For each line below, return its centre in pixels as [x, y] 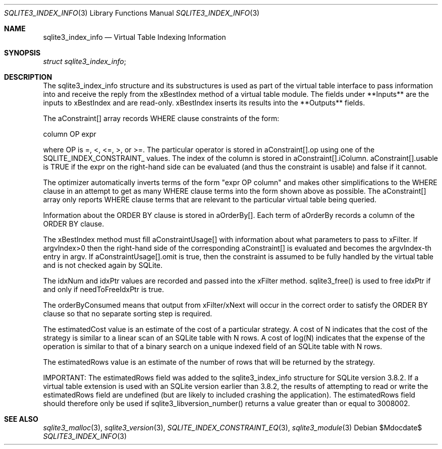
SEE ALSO [21, 419]
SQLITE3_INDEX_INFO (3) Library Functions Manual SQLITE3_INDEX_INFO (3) [132, 13]
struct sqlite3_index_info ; [85, 61]
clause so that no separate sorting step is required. [128, 314]
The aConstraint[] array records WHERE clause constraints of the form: [161, 118]
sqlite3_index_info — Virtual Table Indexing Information [134, 37]
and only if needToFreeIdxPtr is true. [103, 289]
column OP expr [70, 134]
